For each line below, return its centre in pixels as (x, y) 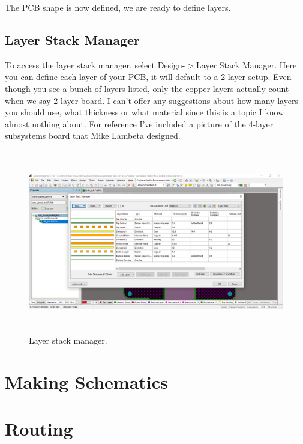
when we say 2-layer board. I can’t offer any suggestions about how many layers (151, 100)
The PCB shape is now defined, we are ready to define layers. (118, 7)
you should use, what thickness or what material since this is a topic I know (145, 112)
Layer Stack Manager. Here (247, 65)
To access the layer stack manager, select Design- (95, 65)
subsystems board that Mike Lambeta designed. (93, 135)
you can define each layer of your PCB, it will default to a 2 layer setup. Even (148, 77)
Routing (39, 429)
